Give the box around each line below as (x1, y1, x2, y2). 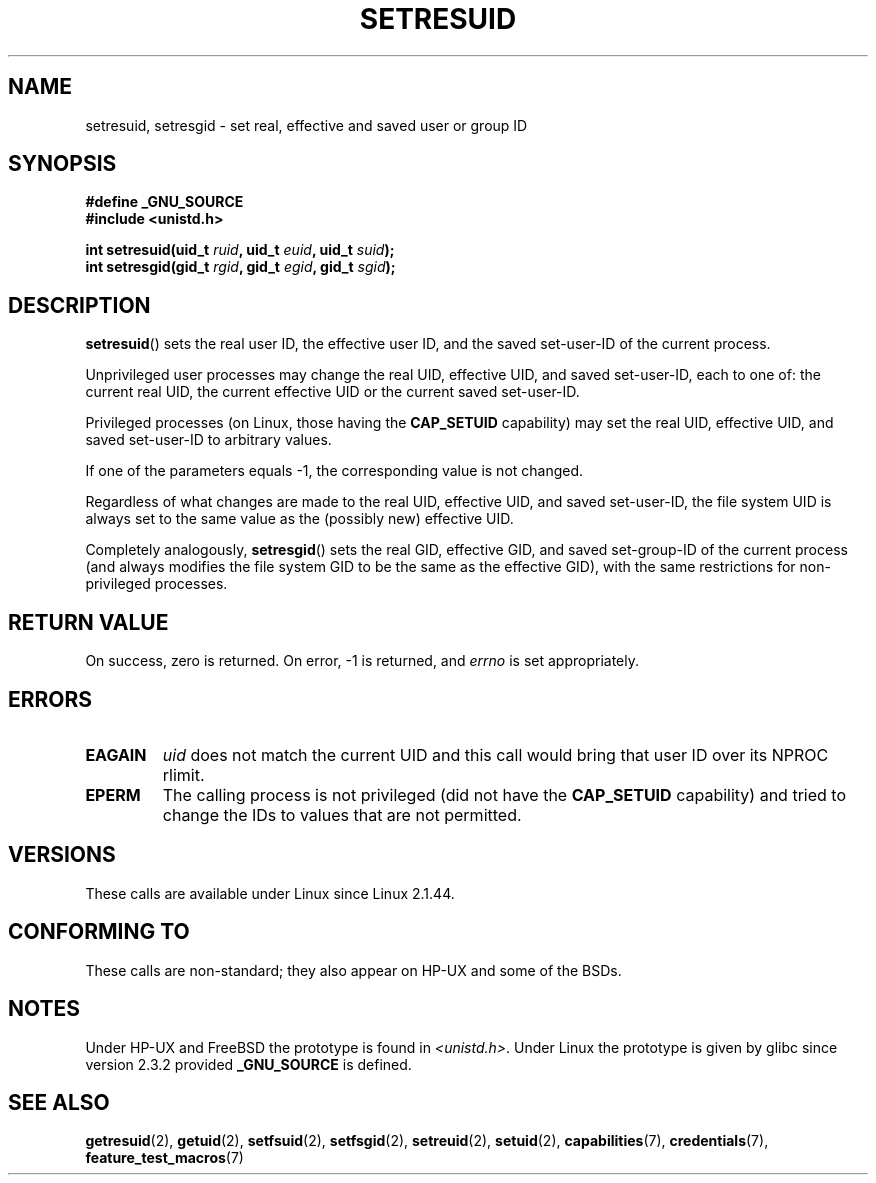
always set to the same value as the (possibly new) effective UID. (85, 510, 514, 528)
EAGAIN (85, 744, 147, 765)
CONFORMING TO (8, 919, 190, 945)
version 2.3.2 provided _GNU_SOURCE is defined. (85, 1055, 412, 1073)
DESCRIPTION (8, 292, 151, 318)
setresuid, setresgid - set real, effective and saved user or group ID (85, 116, 528, 134)
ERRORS (8, 686, 93, 712)
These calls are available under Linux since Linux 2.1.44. (85, 884, 455, 902)
